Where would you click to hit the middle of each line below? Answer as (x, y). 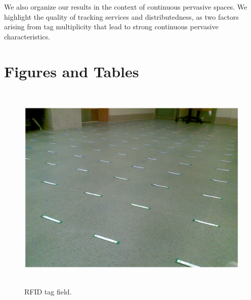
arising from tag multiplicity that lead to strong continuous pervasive (111, 27)
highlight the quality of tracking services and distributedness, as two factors (121, 16)
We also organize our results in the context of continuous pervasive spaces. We (126, 7)
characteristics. (27, 36)
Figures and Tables (72, 71)
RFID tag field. (48, 292)
